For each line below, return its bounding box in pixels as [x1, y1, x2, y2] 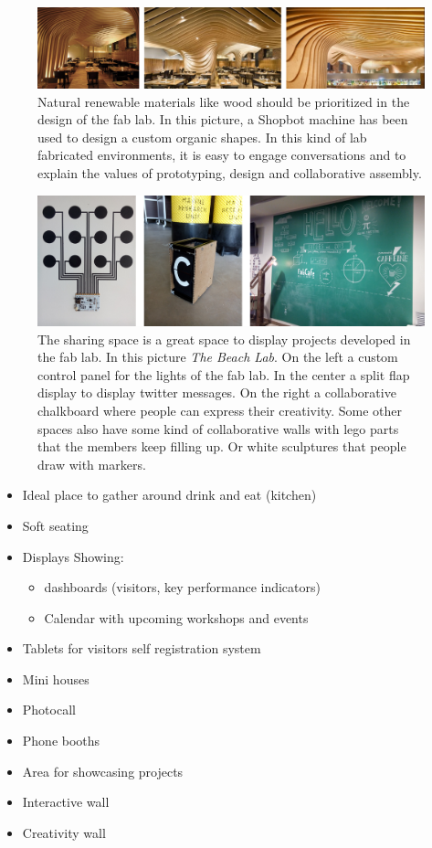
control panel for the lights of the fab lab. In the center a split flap [37, 365, 410, 384]
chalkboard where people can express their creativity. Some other [37, 400, 402, 419]
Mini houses [22, 669, 90, 688]
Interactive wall [22, 792, 110, 811]
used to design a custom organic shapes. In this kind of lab [37, 127, 367, 146]
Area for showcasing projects [22, 761, 184, 780]
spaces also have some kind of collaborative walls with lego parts [37, 419, 399, 438]
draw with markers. [37, 454, 146, 473]
